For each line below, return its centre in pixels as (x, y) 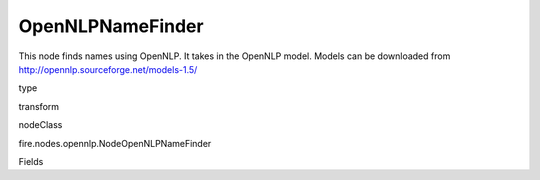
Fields (31, 161)
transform (39, 106)
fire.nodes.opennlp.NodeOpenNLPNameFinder (115, 143)
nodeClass (40, 125)
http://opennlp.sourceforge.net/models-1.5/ (108, 69)
